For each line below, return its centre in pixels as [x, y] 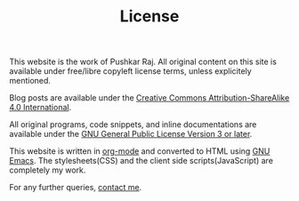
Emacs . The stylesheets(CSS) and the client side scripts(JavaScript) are [141, 161]
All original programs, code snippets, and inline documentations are [133, 125]
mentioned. [30, 81]
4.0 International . [40, 108]
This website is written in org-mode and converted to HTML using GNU [140, 151]
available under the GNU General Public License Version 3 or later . [131, 134]
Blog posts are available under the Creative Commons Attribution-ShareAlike [149, 98]
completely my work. [48, 170]
